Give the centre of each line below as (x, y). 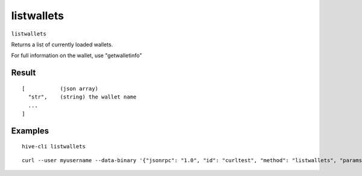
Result (24, 73)
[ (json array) (60, 88)
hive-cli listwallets (54, 147)
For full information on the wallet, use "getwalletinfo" (77, 56)
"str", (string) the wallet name (82, 97)
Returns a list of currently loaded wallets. (62, 44)
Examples (30, 131)
